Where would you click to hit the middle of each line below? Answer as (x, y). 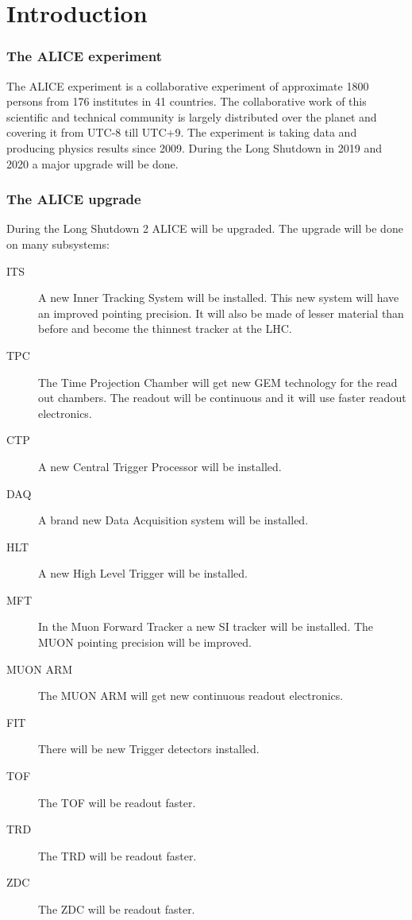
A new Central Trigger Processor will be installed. (160, 466)
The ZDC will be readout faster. (117, 909)
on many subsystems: (58, 244)
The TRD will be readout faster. (117, 855)
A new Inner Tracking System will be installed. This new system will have (219, 298)
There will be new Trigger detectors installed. (149, 749)
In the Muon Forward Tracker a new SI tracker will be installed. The (206, 626)
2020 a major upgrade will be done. (92, 163)
